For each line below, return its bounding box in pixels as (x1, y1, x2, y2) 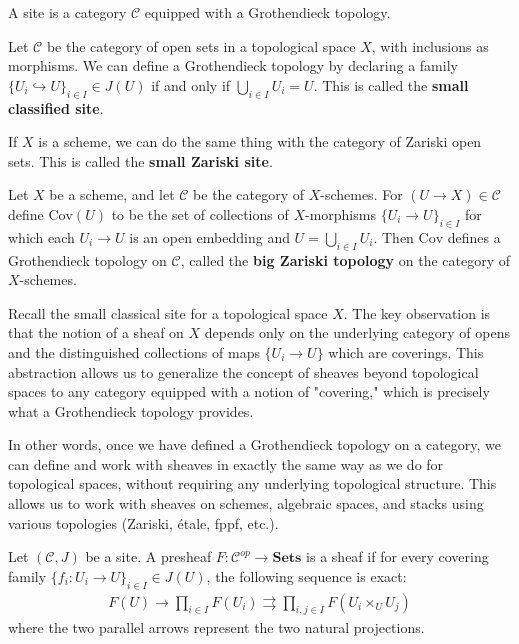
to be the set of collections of (111, 203, 289, 224)
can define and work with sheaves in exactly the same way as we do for (8, 453, 444, 474)
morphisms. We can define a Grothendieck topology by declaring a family (8, 55, 458, 76)
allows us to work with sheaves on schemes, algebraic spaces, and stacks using (8, 493, 484, 514)
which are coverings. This (328, 341, 484, 362)
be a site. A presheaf (85, 546, 212, 567)
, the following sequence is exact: (206, 565, 407, 586)
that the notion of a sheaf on (8, 322, 184, 343)
